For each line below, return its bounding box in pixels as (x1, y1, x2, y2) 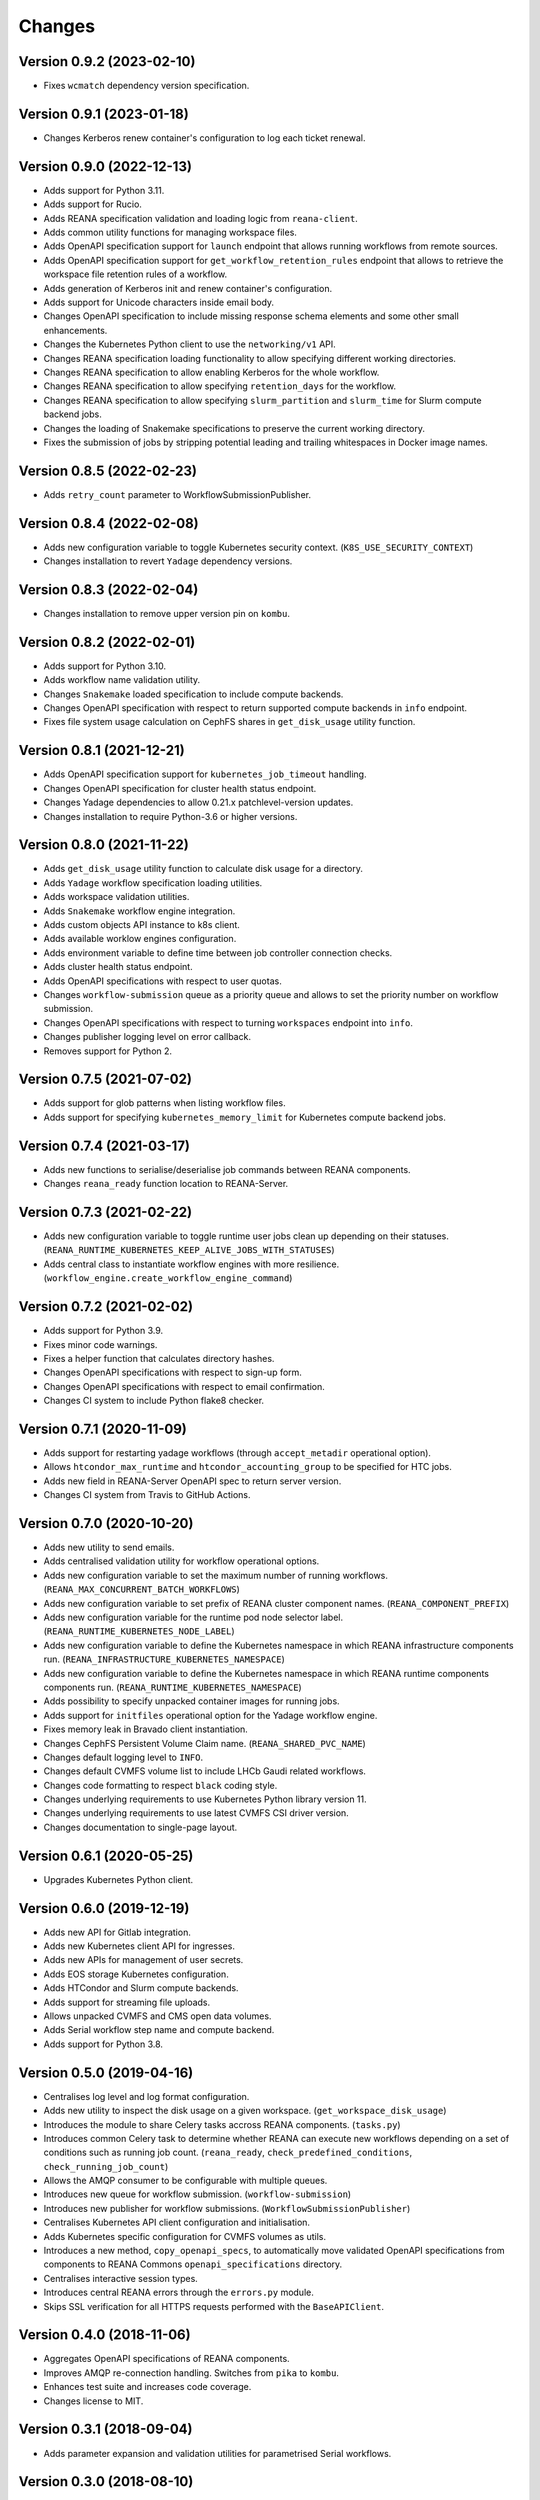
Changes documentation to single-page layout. (43, 1821, 238, 1833)
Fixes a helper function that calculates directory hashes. (43, 1352, 275, 1364)
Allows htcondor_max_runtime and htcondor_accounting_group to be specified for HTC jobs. (43, 1461, 452, 1473)
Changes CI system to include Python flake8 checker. (43, 1395, 265, 1407)
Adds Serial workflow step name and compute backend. (43, 2024, 275, 2036)
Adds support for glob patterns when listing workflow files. (43, 1097, 286, 1109)
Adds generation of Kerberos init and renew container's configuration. (43, 282, 333, 294)
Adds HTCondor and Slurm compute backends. (43, 1982, 239, 1994)
